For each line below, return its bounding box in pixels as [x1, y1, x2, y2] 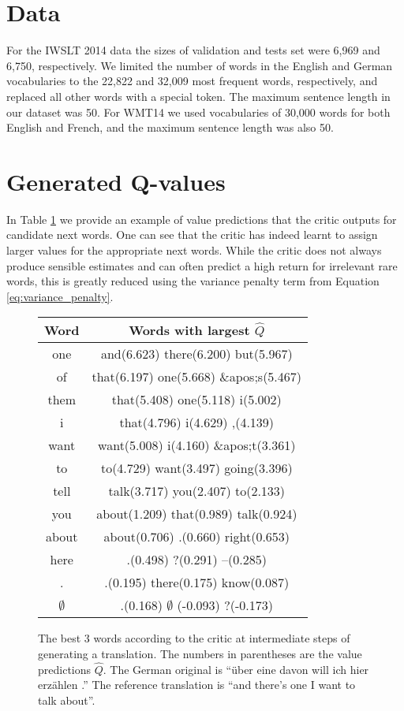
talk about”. [38, 691, 95, 708]
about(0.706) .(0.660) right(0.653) [103, 527, 290, 546]
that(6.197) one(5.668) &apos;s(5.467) [92, 367, 302, 386]
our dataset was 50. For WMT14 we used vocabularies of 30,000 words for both [6, 103, 391, 120]
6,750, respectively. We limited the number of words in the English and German [6, 57, 393, 73]
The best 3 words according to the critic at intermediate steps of [38, 630, 350, 646]
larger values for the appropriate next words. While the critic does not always [6, 242, 382, 258]
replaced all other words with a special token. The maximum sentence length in [6, 87, 391, 104]
